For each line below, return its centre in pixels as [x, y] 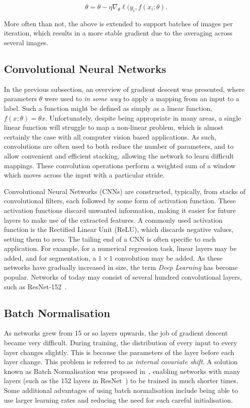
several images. [26, 42]
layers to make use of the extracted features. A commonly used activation [113, 220]
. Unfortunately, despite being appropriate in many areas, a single [143, 117]
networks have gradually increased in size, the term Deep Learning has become [121, 267]
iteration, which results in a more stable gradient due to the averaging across [118, 33]
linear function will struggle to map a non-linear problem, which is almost [114, 127]
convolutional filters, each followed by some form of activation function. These [120, 201]
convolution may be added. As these [169, 257]
